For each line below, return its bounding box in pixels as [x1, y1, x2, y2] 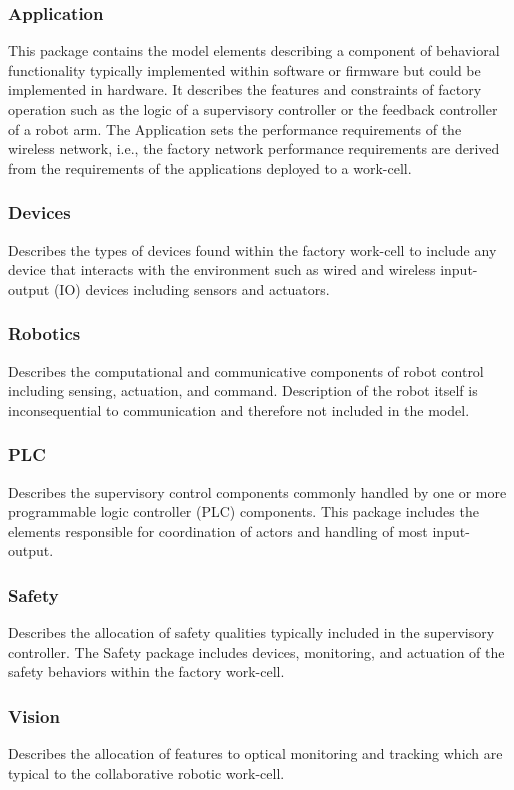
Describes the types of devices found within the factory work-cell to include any [8, 239, 497, 260]
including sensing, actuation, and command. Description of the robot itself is [8, 380, 478, 401]
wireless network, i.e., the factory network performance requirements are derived [8, 138, 500, 159]
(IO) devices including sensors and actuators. [53, 278, 330, 299]
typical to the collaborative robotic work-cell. [8, 762, 285, 783]
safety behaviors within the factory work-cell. [8, 661, 285, 682]
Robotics [8, 321, 81, 346]
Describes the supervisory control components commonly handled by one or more [8, 481, 507, 502]
